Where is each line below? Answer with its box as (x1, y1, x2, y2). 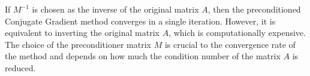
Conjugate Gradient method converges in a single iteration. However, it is (5, 14, 276, 27)
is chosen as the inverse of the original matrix (32, 3, 199, 15)
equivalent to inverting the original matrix (5, 26, 159, 39)
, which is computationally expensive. (168, 26, 306, 39)
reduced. (5, 61, 36, 74)
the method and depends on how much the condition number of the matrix (5, 50, 281, 62)
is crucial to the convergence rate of (164, 38, 296, 50)
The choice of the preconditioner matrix (5, 38, 151, 50)
